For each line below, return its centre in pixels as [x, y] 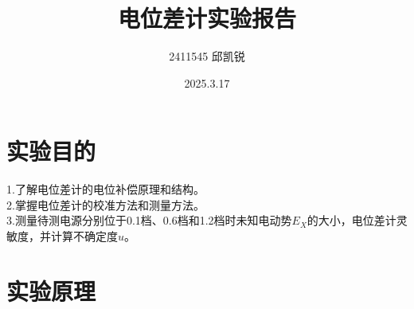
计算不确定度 [84, 236]
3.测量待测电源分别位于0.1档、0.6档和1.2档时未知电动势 [149, 220]
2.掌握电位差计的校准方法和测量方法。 [105, 204]
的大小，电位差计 [352, 220]
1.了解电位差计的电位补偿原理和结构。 [105, 189]
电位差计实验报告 [207, 18]
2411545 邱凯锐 [207, 56]
